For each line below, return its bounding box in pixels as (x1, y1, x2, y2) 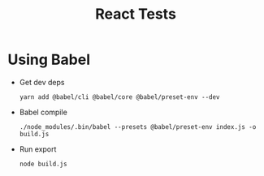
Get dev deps (19, 77, 65, 87)
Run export (19, 144, 57, 154)
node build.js (19, 160, 67, 168)
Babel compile (19, 107, 68, 117)
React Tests (95, 5, 176, 24)
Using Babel (7, 50, 91, 69)
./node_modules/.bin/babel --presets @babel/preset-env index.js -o (19, 122, 257, 131)
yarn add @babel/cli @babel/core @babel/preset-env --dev (19, 92, 220, 101)
